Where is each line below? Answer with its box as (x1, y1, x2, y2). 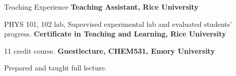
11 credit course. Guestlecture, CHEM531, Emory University (4, 45, 215, 56)
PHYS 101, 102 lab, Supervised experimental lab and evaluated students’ (4, 18, 232, 29)
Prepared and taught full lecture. (4, 62, 107, 73)
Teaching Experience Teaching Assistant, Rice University (4, 2, 199, 12)
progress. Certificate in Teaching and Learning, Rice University (4, 28, 226, 39)
